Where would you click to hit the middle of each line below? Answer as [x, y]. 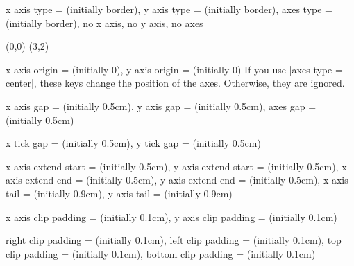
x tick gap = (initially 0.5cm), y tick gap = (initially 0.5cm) [133, 143]
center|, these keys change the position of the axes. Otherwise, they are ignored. [175, 83]
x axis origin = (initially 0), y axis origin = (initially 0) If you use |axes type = [174, 69]
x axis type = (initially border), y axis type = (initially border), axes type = [169, 9]
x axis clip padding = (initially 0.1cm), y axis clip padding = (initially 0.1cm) [171, 216]
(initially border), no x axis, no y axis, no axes [104, 23]
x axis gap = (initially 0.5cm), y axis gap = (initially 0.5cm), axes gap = [161, 106]
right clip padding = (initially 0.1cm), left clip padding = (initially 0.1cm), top [174, 240]
